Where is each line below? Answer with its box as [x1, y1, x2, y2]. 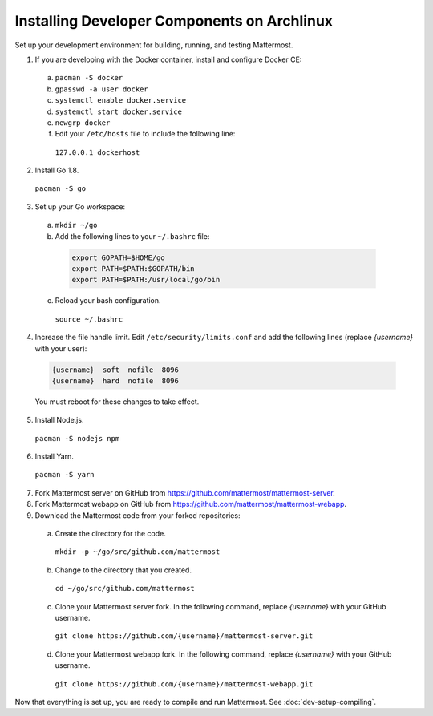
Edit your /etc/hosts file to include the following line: [55, 129, 236, 139]
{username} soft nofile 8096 [51, 365, 180, 374]
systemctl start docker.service [55, 107, 182, 116]
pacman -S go [34, 184, 87, 193]
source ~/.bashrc [55, 314, 123, 324]
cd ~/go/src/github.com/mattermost [55, 584, 196, 593]
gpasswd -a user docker [55, 84, 148, 94]
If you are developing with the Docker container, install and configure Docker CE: [34, 55, 302, 64]
